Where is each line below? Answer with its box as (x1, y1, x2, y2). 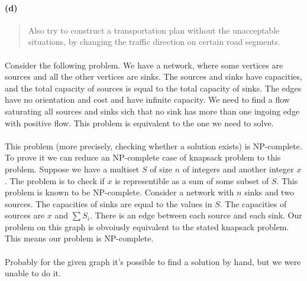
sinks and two (244, 186, 294, 198)
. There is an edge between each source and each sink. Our (89, 209, 302, 221)
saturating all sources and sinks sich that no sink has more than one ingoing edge (5, 104, 300, 117)
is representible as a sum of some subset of (115, 174, 269, 187)
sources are (5, 209, 45, 221)
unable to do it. (5, 267, 61, 279)
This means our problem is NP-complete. (5, 232, 154, 244)
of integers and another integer (182, 162, 294, 175)
